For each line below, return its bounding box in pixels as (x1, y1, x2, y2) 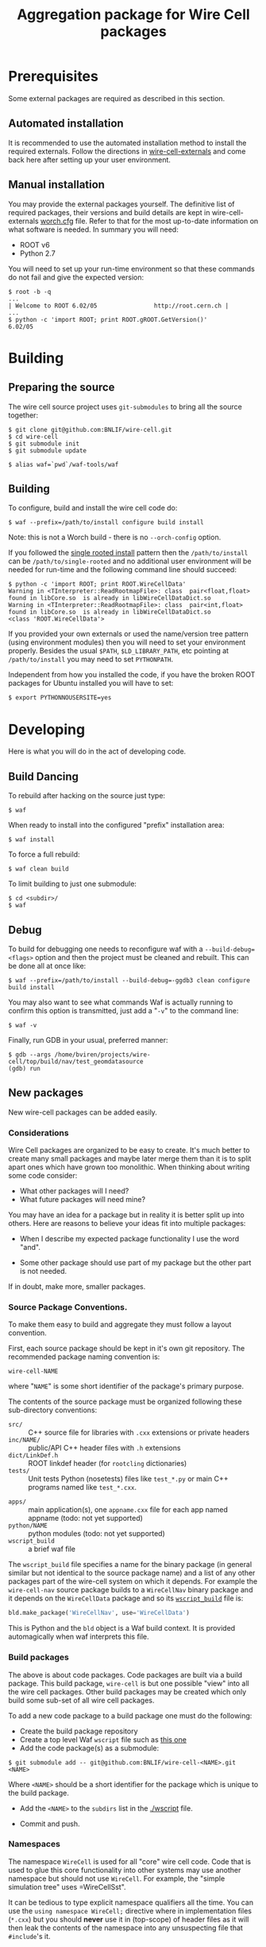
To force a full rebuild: (8, 850, 80, 860)
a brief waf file (28, 1544, 76, 1554)
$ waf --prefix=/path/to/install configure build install (8, 519, 204, 527)
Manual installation (8, 178, 106, 192)
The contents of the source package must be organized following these (8, 1397, 242, 1407)
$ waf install (8, 836, 56, 844)
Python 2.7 (19, 249, 56, 258)
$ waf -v (8, 1021, 37, 1029)
